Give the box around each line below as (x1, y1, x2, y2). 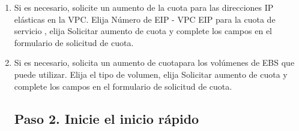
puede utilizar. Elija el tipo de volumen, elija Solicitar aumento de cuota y (14, 68, 288, 80)
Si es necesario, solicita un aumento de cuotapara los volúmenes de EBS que (14, 56, 295, 69)
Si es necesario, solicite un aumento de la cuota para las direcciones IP (14, 1, 274, 13)
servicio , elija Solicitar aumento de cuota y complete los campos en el (14, 25, 272, 37)
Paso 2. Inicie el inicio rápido (14, 109, 199, 127)
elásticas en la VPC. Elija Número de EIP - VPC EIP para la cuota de (14, 13, 276, 25)
